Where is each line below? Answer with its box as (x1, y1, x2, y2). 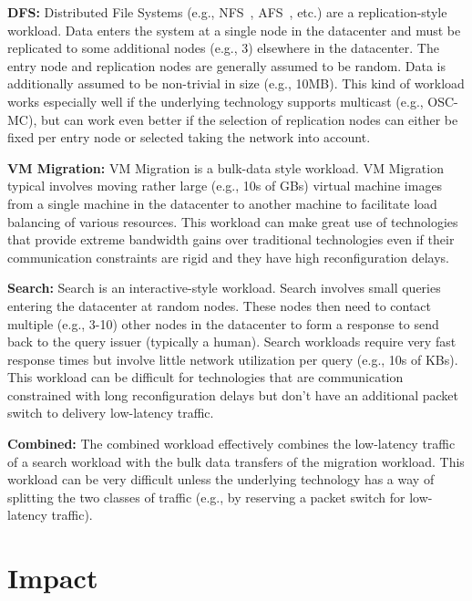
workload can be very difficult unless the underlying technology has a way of (7, 470, 435, 489)
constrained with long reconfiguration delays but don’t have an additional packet (7, 385, 458, 404)
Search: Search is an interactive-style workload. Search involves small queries (7, 278, 441, 297)
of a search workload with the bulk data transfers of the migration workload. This (7, 451, 465, 471)
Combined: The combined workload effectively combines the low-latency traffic (7, 434, 456, 453)
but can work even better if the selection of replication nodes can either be (40, 109, 458, 129)
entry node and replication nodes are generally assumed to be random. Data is (7, 56, 446, 75)
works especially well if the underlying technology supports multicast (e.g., (7, 91, 424, 110)
